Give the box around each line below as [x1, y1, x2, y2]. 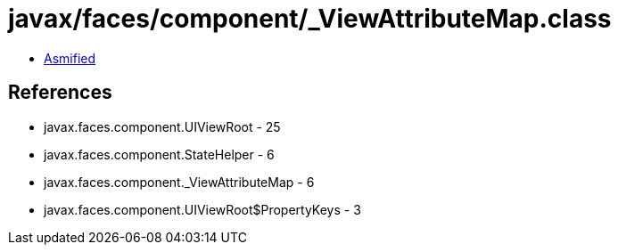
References [8, 81, 112, 104]
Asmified [44, 50, 96, 66]
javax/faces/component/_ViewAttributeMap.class [8, 4, 612, 34]
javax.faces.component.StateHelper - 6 [44, 146, 275, 162]
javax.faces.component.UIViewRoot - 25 [44, 118, 281, 134]
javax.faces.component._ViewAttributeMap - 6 [44, 174, 315, 190]
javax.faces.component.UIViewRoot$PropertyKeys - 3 [44, 201, 361, 217]
